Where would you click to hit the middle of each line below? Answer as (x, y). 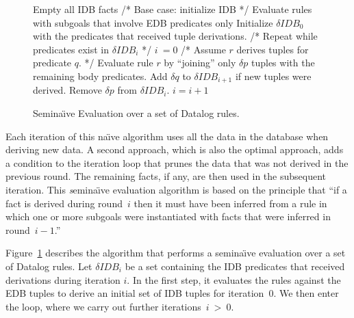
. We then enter (306, 293)
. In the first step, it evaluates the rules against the (234, 279)
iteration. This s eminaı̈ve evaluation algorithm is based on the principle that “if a (176, 189)
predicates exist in (71, 49)
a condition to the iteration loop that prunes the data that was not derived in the (177, 162)
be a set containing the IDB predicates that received (235, 266)
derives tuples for (273, 49)
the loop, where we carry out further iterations (103, 306)
